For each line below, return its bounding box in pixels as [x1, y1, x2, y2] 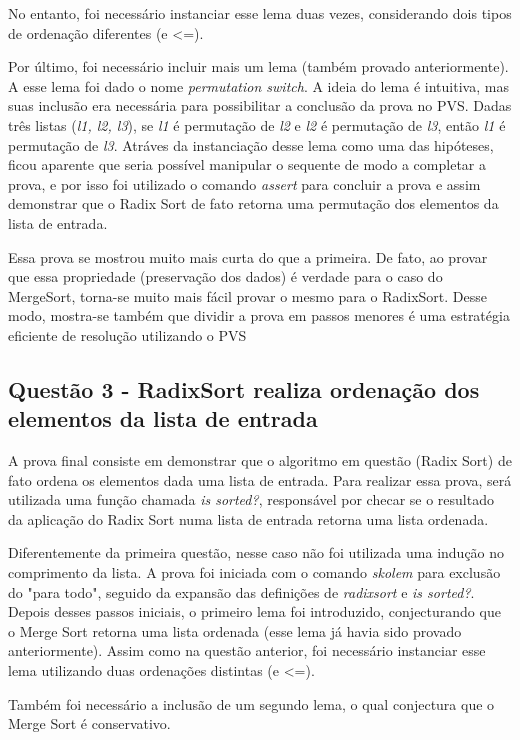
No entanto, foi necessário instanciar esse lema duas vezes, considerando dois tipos [8, 3, 512, 23]
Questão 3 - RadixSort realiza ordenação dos [8, 373, 480, 404]
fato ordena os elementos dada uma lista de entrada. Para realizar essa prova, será [8, 469, 512, 490]
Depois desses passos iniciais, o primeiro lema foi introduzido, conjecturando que [8, 601, 501, 622]
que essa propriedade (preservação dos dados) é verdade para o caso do [8, 266, 443, 287]
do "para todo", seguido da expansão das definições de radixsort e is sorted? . [8, 581, 475, 602]
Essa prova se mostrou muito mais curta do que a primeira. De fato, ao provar [8, 246, 488, 267]
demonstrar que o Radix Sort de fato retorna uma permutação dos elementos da [8, 193, 499, 214]
